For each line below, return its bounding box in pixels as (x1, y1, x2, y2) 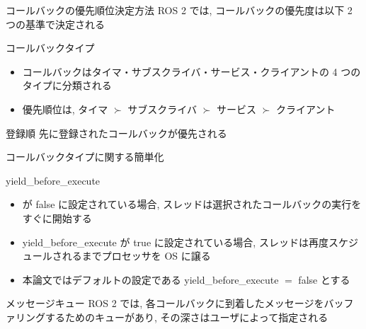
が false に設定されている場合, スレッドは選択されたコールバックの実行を (22, 197, 362, 212)
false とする (298, 272, 350, 287)
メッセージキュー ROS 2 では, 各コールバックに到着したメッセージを (6, 296, 324, 311)
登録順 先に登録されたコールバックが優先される (6, 125, 227, 140)
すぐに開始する (22, 210, 92, 225)
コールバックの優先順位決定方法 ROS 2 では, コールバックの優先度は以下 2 (6, 3, 353, 17)
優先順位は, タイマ (22, 101, 108, 116)
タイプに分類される (22, 78, 112, 93)
